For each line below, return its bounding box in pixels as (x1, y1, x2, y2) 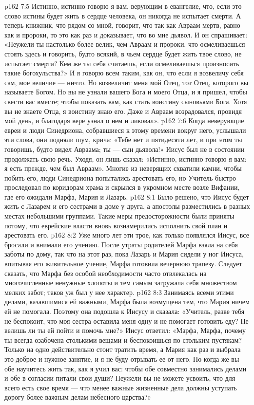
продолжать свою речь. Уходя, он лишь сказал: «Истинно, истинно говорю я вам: (4, 153, 247, 164)
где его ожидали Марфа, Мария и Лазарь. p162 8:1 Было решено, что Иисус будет (4, 191, 249, 202)
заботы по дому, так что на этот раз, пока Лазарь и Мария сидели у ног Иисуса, (4, 249, 244, 259)
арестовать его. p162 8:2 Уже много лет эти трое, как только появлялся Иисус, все (4, 230, 249, 240)
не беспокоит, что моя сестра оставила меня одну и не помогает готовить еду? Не (4, 315, 249, 326)
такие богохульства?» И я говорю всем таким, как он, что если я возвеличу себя (4, 68, 244, 78)
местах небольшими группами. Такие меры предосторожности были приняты (4, 211, 234, 221)
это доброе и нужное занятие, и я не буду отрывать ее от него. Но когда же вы (4, 353, 239, 364)
